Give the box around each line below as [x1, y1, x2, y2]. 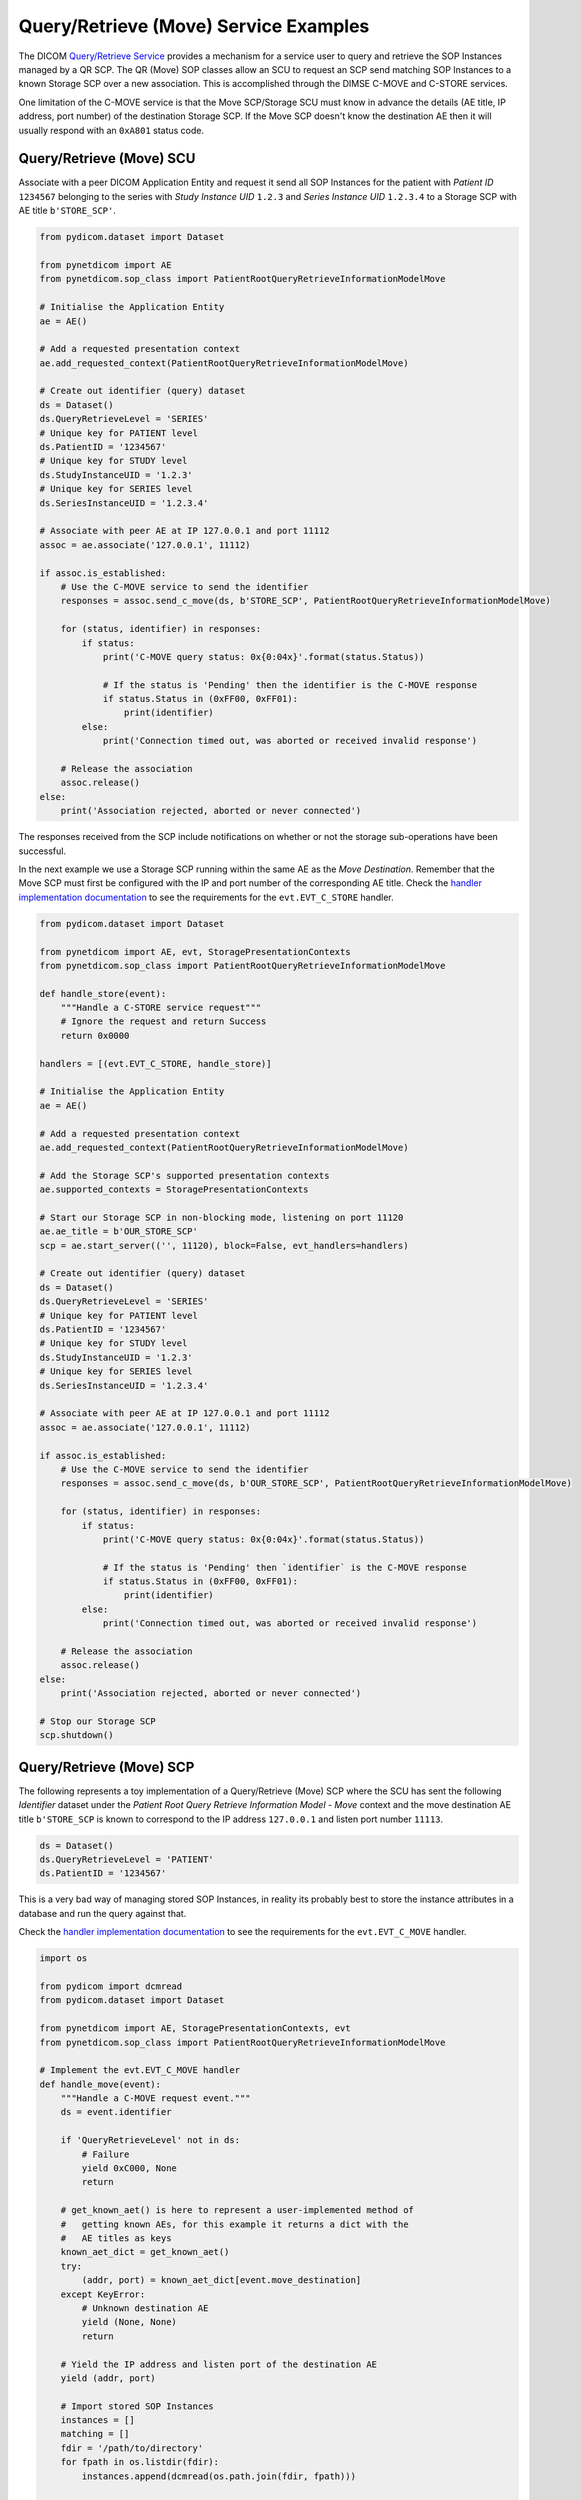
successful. [18, 845, 67, 857]
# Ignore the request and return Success [60, 1016, 267, 1027]
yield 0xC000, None [81, 2163, 177, 2174]
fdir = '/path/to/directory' [60, 2442, 204, 2454]
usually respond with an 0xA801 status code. [18, 124, 205, 136]
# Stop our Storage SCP [39, 1715, 157, 1727]
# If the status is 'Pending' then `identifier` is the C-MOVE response [102, 1561, 467, 1573]
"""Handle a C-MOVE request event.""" [60, 2093, 251, 2104]
